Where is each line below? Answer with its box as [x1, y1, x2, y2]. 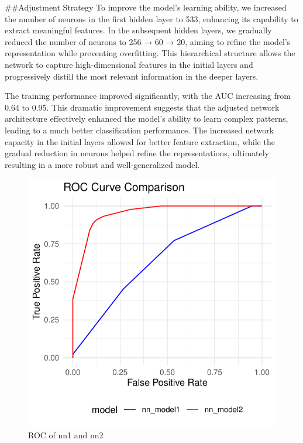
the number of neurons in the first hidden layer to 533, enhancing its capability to [5, 12, 298, 25]
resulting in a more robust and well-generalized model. [5, 158, 200, 170]
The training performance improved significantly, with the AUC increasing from [5, 90, 291, 102]
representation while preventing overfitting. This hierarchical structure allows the [5, 47, 295, 59]
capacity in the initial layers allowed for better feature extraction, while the [5, 135, 275, 147]
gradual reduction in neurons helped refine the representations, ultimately [5, 147, 270, 159]
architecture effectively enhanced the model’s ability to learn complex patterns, [5, 112, 288, 125]
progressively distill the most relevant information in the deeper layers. [5, 70, 259, 82]
